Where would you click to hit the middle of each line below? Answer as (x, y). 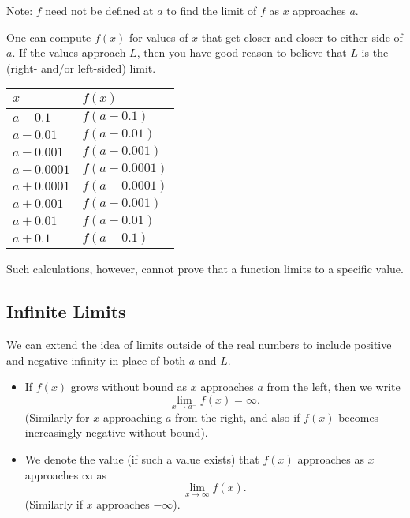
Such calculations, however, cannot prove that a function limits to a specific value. (205, 269)
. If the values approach (69, 53)
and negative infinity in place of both (96, 360)
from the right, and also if (237, 417)
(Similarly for (57, 417)
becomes (359, 417)
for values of (159, 37)
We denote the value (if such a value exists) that (142, 458)
